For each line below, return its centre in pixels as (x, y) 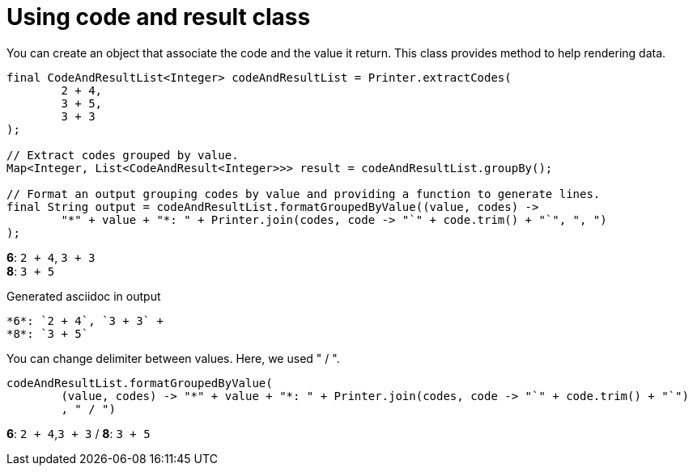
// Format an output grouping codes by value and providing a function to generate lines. (304, 194)
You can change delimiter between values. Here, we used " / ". (173, 358)
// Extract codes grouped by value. (123, 155)
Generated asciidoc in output (84, 296)
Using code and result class (159, 17)
